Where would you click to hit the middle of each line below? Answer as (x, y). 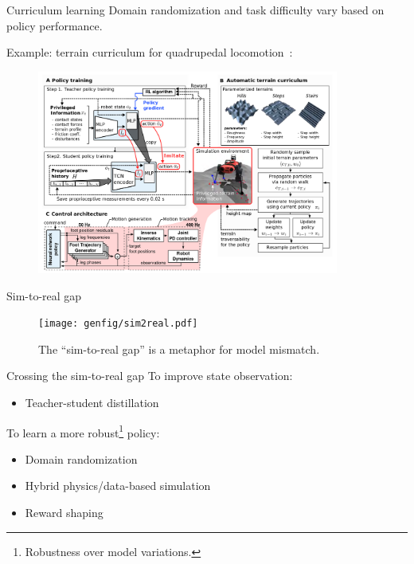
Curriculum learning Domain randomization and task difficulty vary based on (195, 10)
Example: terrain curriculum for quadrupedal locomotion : (150, 52)
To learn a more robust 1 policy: (83, 431)
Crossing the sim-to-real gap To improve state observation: (150, 376)
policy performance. (55, 25)
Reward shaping (64, 513)
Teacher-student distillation (92, 403)
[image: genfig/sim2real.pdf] (118, 324)
